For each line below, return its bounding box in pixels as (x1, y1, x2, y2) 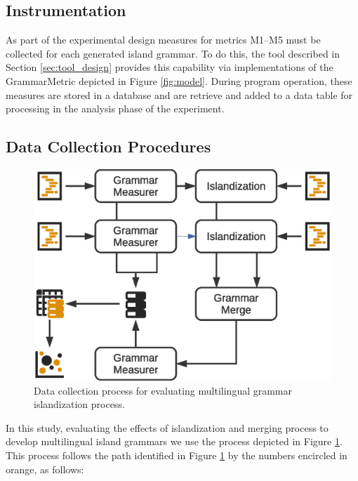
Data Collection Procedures (6, 136, 211, 157)
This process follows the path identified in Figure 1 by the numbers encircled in (6, 447, 347, 462)
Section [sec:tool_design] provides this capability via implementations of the (6, 60, 333, 74)
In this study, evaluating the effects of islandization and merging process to (6, 420, 329, 435)
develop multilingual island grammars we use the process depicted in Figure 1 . (6, 434, 343, 449)
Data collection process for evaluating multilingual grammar (34, 383, 293, 397)
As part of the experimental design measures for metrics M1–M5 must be (6, 32, 321, 47)
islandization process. (34, 397, 125, 411)
